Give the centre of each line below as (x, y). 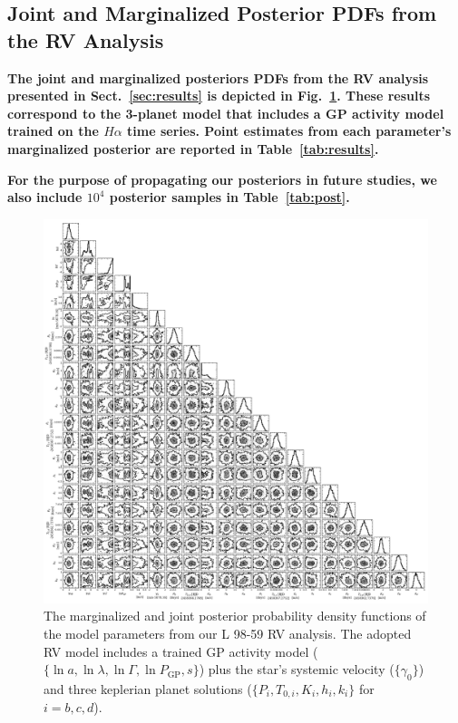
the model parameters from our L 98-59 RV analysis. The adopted (228, 633)
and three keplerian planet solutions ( (148, 688)
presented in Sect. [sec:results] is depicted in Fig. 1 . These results (219, 96)
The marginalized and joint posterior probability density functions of (235, 616)
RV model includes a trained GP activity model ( (181, 651)
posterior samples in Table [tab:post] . (229, 197)
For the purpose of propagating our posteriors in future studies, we (222, 179)
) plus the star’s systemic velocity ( (297, 669)
